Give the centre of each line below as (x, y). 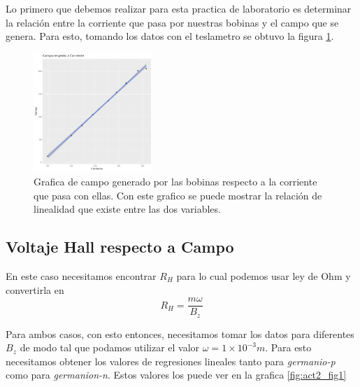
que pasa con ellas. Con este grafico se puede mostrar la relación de (178, 195)
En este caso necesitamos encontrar (81, 275)
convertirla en (35, 289)
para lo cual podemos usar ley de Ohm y (264, 275)
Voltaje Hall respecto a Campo (120, 247)
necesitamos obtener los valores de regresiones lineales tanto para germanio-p (171, 361)
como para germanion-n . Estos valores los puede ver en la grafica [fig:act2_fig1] (176, 375)
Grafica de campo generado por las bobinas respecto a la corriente (175, 181)
